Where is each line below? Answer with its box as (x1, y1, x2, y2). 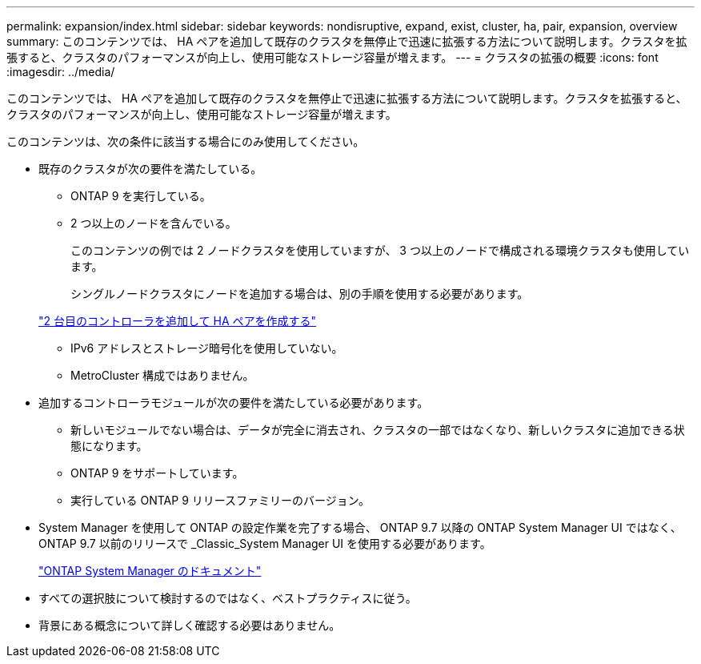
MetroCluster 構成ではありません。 (70, 368, 254, 382)
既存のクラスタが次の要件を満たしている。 (38, 162, 262, 175)
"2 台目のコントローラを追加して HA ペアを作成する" (38, 314, 317, 328)
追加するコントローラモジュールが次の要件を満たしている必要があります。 (38, 396, 429, 409)
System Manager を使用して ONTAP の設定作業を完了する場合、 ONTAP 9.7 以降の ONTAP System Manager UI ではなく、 (38, 521, 682, 534)
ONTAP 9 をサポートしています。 (70, 466, 244, 480)
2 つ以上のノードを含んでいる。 (70, 216, 237, 230)
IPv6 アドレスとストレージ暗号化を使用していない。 (70, 341, 343, 355)
